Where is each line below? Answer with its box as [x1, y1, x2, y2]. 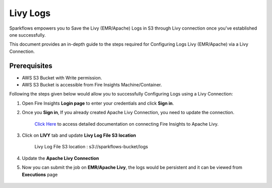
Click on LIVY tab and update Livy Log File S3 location [22, 132, 136, 138]
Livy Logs [9, 8, 51, 19]
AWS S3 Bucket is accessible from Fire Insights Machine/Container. [22, 82, 162, 88]
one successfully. [9, 32, 46, 38]
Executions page [22, 171, 58, 177]
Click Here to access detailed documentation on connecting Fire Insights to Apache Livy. [34, 121, 219, 127]
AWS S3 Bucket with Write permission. [22, 74, 102, 80]
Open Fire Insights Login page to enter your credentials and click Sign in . [22, 100, 174, 106]
